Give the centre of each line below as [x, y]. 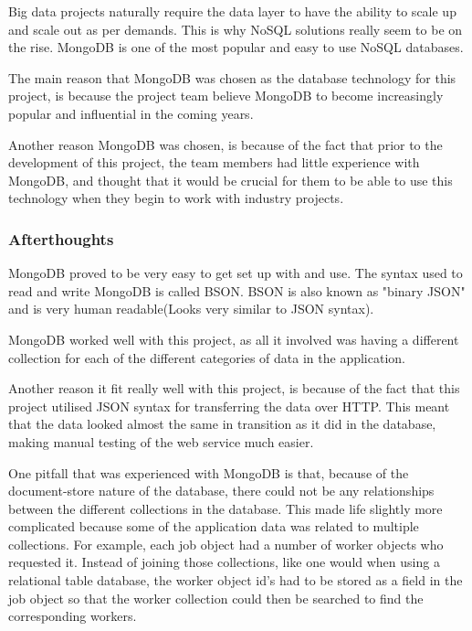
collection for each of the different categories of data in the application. [207, 357]
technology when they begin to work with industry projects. [176, 198]
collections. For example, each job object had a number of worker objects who [226, 544]
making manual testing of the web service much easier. [161, 441]
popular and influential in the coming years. [131, 113]
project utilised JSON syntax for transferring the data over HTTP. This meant [229, 406]
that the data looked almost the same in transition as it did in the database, [222, 424]
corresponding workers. [73, 616]
